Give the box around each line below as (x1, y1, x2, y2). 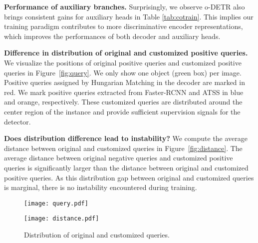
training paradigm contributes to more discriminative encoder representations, (4, 21, 243, 31)
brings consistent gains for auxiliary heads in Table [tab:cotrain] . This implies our (4, 11, 254, 21)
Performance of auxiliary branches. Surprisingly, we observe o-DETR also (4, 1, 245, 11)
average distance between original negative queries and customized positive (4, 152, 233, 163)
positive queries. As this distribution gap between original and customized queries (4, 172, 254, 182)
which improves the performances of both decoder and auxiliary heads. (4, 30, 221, 41)
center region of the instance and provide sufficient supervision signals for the (4, 106, 241, 116)
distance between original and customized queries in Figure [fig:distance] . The (4, 142, 243, 153)
